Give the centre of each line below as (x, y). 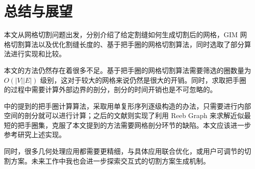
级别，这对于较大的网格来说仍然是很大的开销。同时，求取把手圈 (143, 80)
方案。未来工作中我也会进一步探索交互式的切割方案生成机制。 (110, 160)
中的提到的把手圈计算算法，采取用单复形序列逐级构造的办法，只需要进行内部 (127, 106)
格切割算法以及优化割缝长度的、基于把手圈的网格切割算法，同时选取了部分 (124, 44)
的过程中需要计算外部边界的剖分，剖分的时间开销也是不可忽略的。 (110, 89)
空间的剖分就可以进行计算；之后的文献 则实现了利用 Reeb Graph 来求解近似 (124, 115)
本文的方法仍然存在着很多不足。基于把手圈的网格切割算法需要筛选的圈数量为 (127, 70)
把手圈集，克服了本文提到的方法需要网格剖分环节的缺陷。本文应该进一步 (134, 125)
